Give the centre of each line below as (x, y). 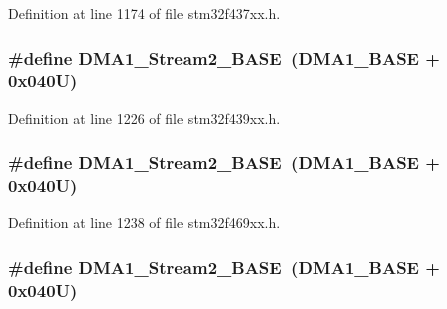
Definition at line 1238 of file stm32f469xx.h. (144, 222)
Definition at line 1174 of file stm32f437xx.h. (144, 13)
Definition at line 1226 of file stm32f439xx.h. (144, 117)
